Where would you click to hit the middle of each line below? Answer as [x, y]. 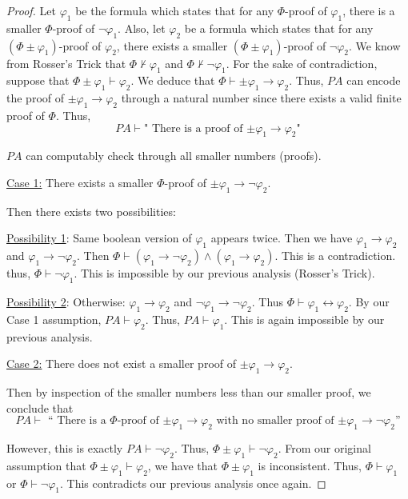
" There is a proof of [194, 128]
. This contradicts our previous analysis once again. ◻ [193, 483]
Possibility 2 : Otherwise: [66, 301]
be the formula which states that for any [175, 10]
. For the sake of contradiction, [302, 63]
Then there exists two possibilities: [91, 211]
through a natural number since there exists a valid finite [261, 98]
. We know [375, 45]
